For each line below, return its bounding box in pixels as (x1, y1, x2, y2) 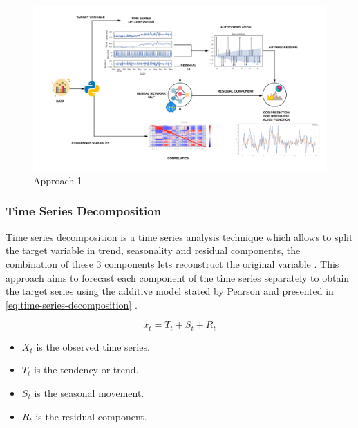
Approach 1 (33, 173, 82, 187)
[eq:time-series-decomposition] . (6, 297, 138, 311)
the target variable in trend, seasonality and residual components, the (6, 243, 301, 257)
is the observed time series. (36, 339, 150, 353)
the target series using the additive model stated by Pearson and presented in (6, 284, 334, 298)
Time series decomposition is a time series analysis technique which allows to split (6, 229, 353, 244)
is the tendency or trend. (33, 362, 139, 377)
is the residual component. (35, 409, 147, 423)
